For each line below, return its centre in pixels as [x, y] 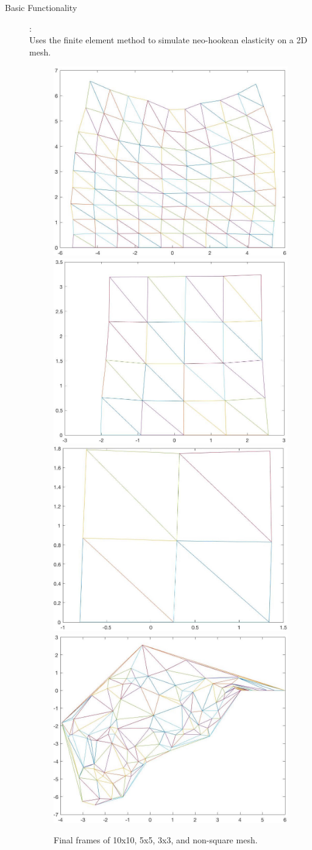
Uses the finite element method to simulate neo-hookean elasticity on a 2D [168, 40]
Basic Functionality [41, 7]
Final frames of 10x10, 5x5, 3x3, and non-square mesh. [156, 840]
